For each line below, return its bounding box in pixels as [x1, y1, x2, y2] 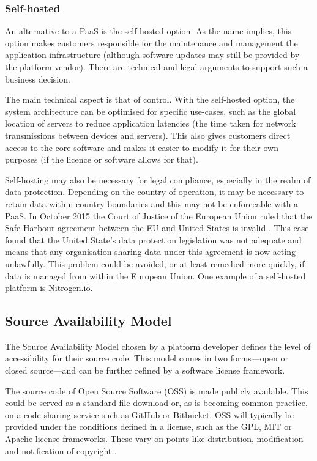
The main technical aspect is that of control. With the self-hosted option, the [5, 93, 295, 106]
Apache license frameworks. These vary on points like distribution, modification [5, 432, 304, 445]
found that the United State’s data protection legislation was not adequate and [5, 233, 302, 246]
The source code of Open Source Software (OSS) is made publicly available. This [5, 384, 308, 397]
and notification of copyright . [5, 444, 117, 457]
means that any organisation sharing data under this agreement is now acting [5, 245, 296, 258]
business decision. [5, 72, 70, 85]
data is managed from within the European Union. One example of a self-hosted [5, 269, 306, 282]
